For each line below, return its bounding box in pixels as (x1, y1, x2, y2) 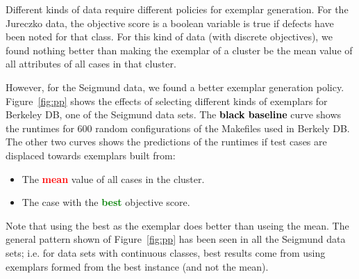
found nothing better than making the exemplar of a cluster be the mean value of (6, 42, 353, 57)
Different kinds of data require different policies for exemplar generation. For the (6, 2, 349, 16)
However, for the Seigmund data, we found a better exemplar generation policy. (6, 79, 344, 94)
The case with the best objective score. (22, 195, 190, 209)
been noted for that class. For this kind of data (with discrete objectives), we (6, 29, 333, 44)
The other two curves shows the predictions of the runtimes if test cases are (6, 134, 327, 149)
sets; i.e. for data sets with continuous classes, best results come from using (6, 245, 326, 260)
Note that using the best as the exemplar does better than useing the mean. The (6, 218, 349, 232)
